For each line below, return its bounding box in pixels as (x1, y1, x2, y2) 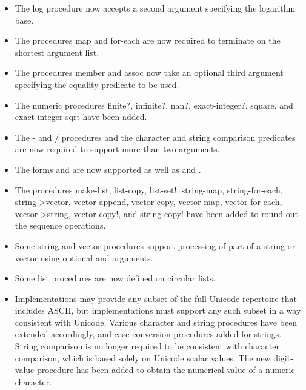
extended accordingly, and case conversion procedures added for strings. (15, 328, 282, 340)
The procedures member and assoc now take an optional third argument (15, 66, 284, 79)
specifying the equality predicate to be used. (15, 78, 179, 90)
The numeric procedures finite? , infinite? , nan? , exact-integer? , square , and (15, 98, 293, 111)
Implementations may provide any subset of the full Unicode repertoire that (15, 292, 297, 304)
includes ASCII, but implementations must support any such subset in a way (15, 304, 301, 317)
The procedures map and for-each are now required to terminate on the (15, 34, 281, 47)
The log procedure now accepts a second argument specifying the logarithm (15, 2, 296, 14)
